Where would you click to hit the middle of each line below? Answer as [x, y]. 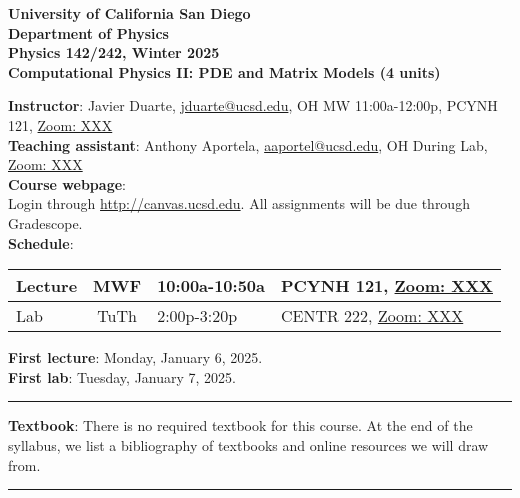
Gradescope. [45, 222]
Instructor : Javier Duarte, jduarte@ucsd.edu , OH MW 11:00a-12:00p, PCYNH [253, 105]
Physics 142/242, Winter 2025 [114, 52]
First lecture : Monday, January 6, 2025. [135, 357]
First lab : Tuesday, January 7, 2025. [122, 376]
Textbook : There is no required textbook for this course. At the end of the [240, 425]
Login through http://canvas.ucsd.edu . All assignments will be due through [239, 203]
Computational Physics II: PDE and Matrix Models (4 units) [224, 71]
